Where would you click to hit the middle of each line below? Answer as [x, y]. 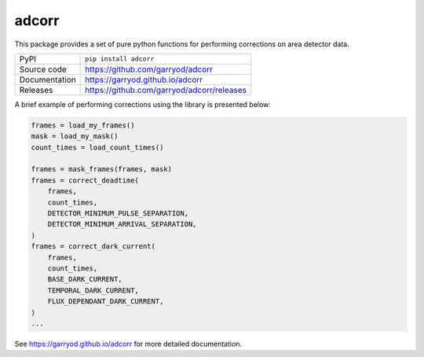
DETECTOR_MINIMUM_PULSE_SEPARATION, [118, 213]
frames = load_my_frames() [83, 125]
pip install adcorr [120, 59]
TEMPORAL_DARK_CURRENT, [93, 290]
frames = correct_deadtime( [85, 180]
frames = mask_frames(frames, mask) [102, 169]
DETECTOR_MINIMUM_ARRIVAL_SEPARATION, [122, 225]
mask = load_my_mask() [75, 136]
